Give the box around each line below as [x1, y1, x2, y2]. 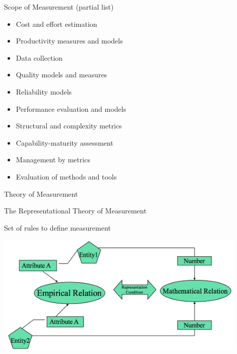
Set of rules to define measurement [4, 222, 111, 233]
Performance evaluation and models [16, 103, 126, 114]
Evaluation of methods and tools [16, 171, 117, 182]
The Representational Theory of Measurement [4, 205, 147, 216]
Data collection [16, 52, 63, 63]
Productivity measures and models [16, 35, 123, 46]
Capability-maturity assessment [16, 137, 113, 148]
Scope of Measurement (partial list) [4, 2, 114, 12]
